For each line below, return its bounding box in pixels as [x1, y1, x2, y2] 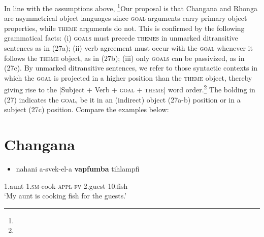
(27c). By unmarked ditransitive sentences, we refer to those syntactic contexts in [4, 62, 257, 73]
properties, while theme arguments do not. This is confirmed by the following [4, 22, 245, 33]
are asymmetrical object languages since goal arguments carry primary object [4, 13, 247, 23]
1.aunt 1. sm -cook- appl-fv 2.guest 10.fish [4, 180, 128, 191]
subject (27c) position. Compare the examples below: [4, 104, 169, 115]
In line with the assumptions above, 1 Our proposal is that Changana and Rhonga [4, 2, 257, 13]
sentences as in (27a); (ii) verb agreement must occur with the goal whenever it [4, 43, 253, 53]
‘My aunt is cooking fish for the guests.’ [4, 190, 127, 201]
